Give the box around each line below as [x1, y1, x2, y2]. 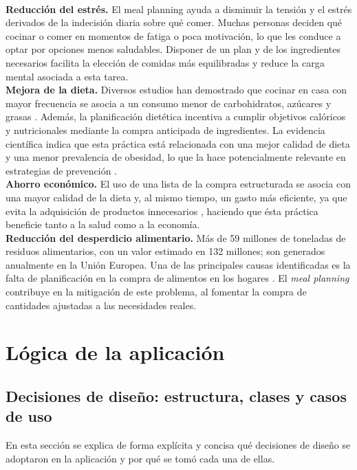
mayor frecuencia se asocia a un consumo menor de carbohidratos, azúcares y [6, 96, 332, 110]
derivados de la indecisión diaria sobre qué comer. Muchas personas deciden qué [6, 15, 343, 30]
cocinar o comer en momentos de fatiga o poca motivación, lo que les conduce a [6, 28, 341, 43]
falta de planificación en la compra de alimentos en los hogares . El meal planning [6, 271, 349, 285]
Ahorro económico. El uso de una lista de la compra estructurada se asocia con [6, 177, 351, 191]
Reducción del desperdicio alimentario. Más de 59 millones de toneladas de [6, 230, 346, 245]
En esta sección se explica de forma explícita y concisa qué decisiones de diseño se [6, 438, 351, 452]
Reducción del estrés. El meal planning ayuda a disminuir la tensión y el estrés [6, 1, 352, 16]
